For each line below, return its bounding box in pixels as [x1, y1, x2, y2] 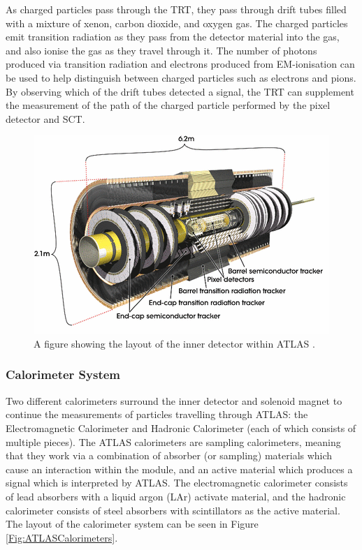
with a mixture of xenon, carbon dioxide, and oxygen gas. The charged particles [6, 15, 348, 30]
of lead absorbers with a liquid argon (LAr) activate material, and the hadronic [6, 489, 346, 503]
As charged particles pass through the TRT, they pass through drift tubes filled [6, 2, 347, 16]
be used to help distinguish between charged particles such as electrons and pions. [6, 70, 356, 84]
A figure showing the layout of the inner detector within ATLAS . [34, 336, 315, 350]
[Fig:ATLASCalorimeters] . [6, 530, 118, 544]
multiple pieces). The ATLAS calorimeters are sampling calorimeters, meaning [6, 434, 341, 449]
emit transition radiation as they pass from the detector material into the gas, [6, 29, 340, 44]
